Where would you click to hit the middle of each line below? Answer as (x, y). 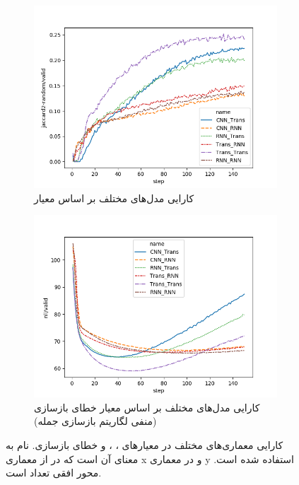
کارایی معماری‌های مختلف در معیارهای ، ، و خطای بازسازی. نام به (145, 444)
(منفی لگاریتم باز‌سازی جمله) (95, 421)
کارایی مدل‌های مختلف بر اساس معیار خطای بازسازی (147, 407)
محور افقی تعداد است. (54, 473)
